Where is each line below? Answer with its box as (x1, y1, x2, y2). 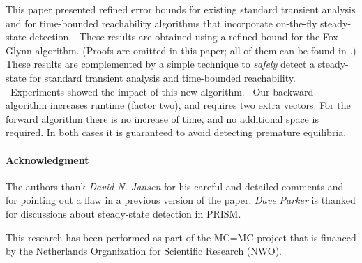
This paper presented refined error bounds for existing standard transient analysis (6, 2, 356, 16)
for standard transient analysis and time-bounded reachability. (29, 70, 296, 84)
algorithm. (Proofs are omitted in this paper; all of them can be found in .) (35, 43, 356, 57)
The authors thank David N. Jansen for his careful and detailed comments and (6, 179, 344, 193)
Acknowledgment (6, 152, 89, 167)
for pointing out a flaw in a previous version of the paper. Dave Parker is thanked (6, 193, 356, 207)
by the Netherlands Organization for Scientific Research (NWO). (6, 243, 282, 258)
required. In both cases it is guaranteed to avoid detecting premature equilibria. (6, 125, 347, 140)
